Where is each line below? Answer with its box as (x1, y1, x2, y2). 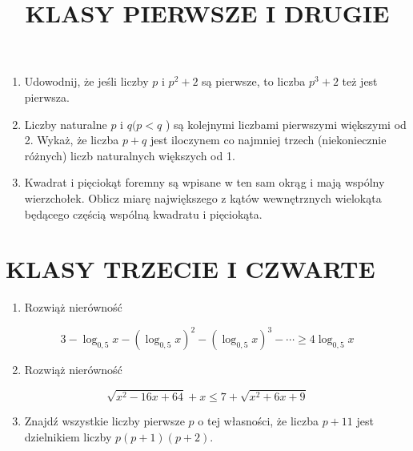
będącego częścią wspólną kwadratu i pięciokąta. (24, 205, 263, 222)
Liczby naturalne (24, 115, 107, 132)
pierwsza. (24, 88, 70, 105)
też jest (342, 73, 378, 90)
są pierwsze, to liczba (202, 73, 306, 90)
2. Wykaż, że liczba (24, 131, 119, 148)
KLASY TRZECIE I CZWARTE (6, 252, 375, 285)
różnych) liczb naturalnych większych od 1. (24, 147, 235, 163)
